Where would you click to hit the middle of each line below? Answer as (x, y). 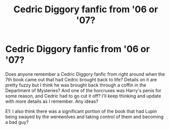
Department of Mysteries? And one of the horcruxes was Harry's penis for (83, 90)
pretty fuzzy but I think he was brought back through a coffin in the (76, 85)
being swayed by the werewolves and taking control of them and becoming (84, 117)
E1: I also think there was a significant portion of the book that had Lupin (81, 111)
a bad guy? (17, 122)
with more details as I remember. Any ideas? (52, 101)
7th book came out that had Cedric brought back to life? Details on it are (81, 79)
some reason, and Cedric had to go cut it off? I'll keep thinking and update (83, 96)
